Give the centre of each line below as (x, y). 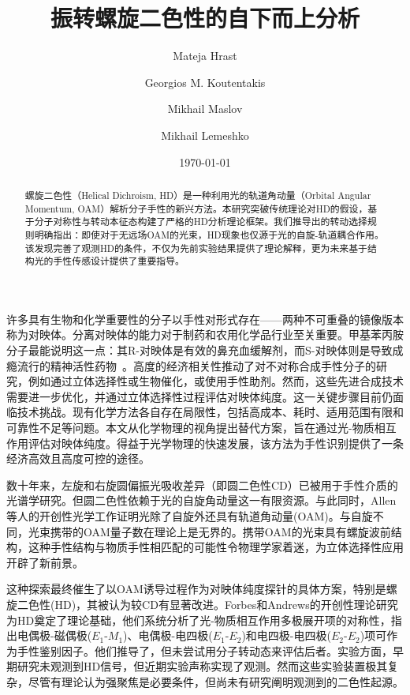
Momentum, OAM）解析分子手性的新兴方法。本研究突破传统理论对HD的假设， (196, 208)
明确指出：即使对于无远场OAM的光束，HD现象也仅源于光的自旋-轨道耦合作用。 (209, 234)
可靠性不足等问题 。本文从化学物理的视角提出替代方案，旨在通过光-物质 (190, 427)
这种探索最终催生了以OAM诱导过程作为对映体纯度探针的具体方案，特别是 (196, 589)
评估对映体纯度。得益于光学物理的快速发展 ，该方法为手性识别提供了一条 (216, 443)
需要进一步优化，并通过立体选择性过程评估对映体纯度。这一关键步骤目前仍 (199, 396)
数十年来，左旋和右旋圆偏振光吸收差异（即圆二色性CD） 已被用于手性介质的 (202, 485)
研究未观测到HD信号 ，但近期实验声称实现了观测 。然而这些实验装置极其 (202, 666)
